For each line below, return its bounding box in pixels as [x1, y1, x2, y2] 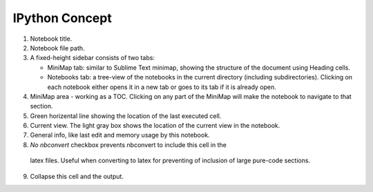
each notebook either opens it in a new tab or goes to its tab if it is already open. [47, 83, 276, 91]
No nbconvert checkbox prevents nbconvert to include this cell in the [30, 140, 227, 148]
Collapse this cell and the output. [30, 172, 124, 180]
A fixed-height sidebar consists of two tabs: [30, 54, 155, 62]
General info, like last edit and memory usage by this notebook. [30, 131, 210, 140]
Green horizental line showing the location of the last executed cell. [30, 111, 222, 120]
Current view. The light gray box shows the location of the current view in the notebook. [30, 122, 280, 130]
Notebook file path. [30, 44, 86, 52]
